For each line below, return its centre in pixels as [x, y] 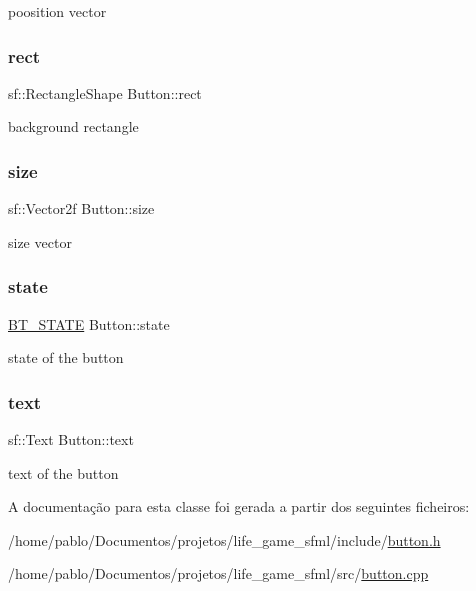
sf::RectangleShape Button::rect [105, 92]
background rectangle [73, 126]
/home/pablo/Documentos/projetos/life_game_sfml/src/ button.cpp [218, 573]
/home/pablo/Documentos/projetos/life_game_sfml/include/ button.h [224, 539]
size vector [40, 241]
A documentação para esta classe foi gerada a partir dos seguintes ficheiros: [239, 506]
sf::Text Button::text [71, 439]
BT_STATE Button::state [89, 323]
